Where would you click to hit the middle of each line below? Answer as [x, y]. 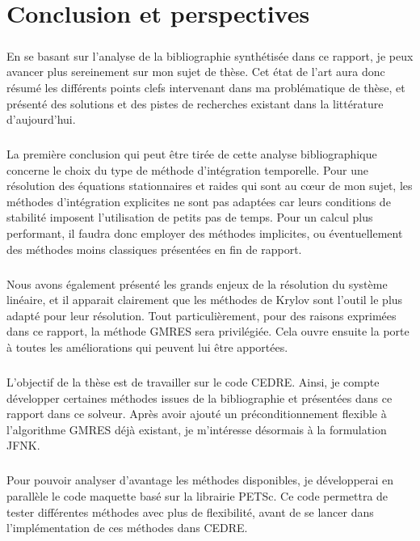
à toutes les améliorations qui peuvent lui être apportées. [147, 347]
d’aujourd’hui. [41, 119]
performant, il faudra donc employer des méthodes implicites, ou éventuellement [205, 233]
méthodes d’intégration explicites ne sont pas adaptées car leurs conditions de [199, 201]
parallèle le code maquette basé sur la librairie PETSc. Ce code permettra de [197, 495]
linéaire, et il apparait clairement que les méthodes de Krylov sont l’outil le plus [205, 300]
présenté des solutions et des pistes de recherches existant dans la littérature [195, 103]
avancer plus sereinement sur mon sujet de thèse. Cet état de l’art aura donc [196, 72]
